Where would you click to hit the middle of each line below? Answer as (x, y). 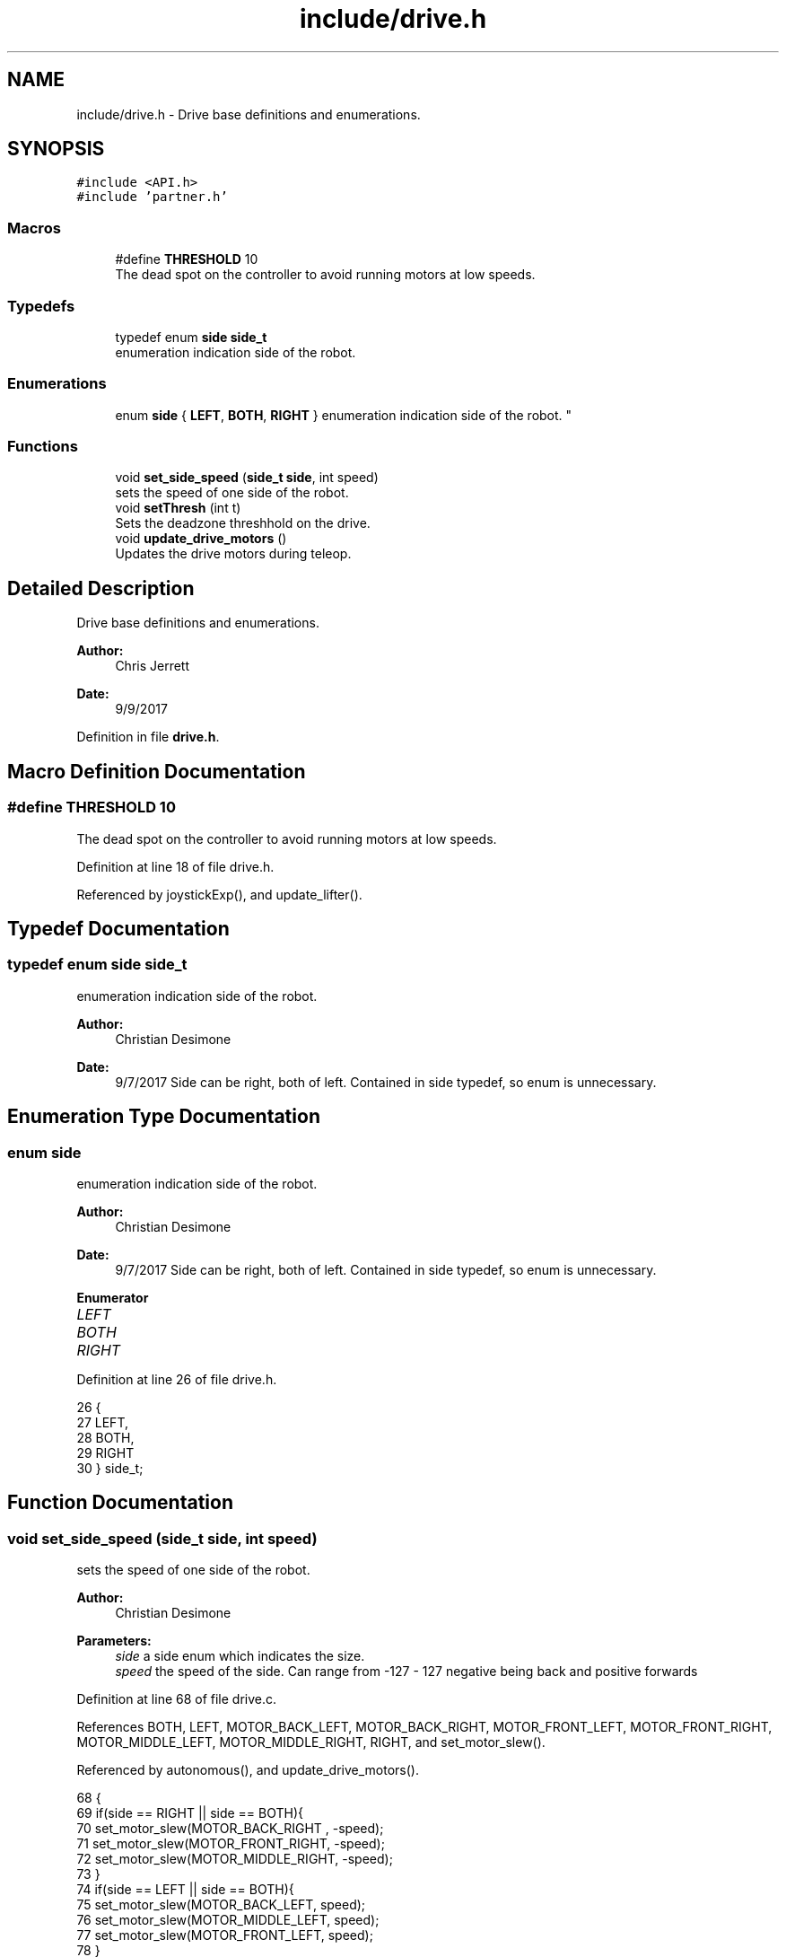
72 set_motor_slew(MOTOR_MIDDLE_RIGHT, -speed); (235, 1859)
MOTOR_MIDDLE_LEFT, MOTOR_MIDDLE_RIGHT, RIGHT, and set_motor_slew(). (311, 1742)
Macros (34, 228)
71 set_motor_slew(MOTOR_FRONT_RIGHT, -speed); (231, 1844)
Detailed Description (101, 588)
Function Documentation (120, 1503)
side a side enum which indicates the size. (240, 1656)
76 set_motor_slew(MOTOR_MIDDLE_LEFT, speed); (228, 1920)
